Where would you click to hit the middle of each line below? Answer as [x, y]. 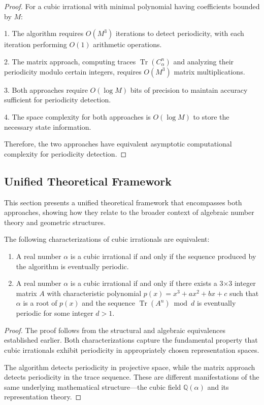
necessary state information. [48, 126]
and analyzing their [204, 61]
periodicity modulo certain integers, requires [73, 71]
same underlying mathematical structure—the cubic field [93, 386]
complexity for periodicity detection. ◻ [65, 153]
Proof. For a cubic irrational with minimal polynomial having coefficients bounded [132, 6]
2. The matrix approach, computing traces [70, 61]
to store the [211, 116]
